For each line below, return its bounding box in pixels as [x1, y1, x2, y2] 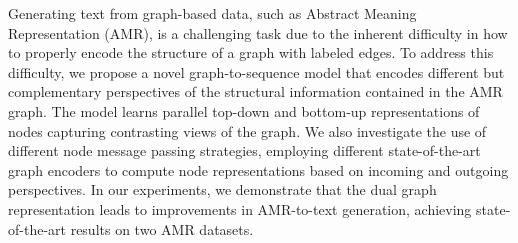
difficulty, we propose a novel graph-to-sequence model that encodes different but [8, 61, 505, 82]
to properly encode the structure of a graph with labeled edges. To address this [8, 42, 494, 63]
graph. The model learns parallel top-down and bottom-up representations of [8, 100, 480, 121]
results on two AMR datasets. [70, 218, 254, 239]
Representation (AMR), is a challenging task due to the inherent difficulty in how [8, 22, 508, 43]
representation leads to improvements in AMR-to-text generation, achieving [8, 198, 472, 219]
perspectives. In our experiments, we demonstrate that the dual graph [8, 179, 437, 200]
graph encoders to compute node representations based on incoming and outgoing [8, 159, 509, 180]
